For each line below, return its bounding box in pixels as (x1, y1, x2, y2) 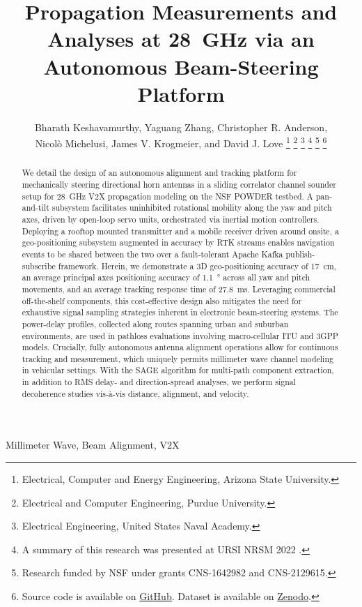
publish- (285, 248, 315, 260)
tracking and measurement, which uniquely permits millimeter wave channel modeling (22, 352, 333, 364)
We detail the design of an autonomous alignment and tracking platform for (22, 167, 297, 179)
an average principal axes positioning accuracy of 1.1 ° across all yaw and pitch (22, 271, 310, 283)
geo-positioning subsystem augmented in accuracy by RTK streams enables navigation (22, 237, 335, 248)
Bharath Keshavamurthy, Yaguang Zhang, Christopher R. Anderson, (34, 119, 328, 134)
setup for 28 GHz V (22, 190, 95, 202)
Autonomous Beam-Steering (43, 52, 319, 80)
